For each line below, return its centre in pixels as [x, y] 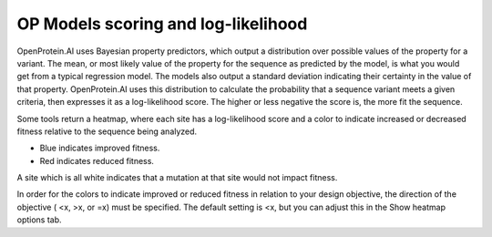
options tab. [40, 220]
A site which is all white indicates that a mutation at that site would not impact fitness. [177, 178]
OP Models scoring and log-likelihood [162, 24]
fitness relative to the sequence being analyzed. [107, 131]
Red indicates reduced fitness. [97, 160]
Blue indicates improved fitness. [100, 148]
